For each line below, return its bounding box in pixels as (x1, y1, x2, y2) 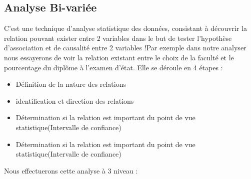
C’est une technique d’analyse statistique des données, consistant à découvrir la (4, 23, 247, 33)
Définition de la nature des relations (15, 79, 126, 89)
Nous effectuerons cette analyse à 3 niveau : (4, 165, 138, 176)
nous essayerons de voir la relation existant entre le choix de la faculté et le (4, 52, 234, 62)
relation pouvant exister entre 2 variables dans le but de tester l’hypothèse (4, 32, 232, 43)
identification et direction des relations (15, 95, 134, 106)
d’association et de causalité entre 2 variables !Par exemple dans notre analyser (4, 42, 246, 53)
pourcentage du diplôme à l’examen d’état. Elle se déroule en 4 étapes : (4, 62, 223, 72)
